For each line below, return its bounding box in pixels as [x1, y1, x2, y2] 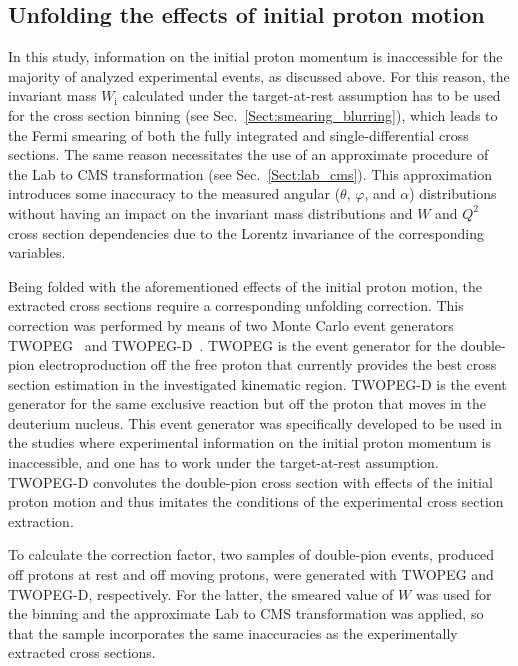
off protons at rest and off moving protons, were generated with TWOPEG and [8, 564, 494, 585]
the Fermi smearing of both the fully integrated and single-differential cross [8, 124, 469, 145]
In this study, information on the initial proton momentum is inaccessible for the [8, 46, 503, 67]
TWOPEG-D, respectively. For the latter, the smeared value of [8, 583, 394, 604]
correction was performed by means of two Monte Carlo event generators [8, 314, 454, 335]
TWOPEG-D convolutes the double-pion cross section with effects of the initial [8, 471, 493, 492]
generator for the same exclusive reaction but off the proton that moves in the [8, 393, 486, 414]
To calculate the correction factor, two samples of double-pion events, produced [8, 544, 495, 565]
